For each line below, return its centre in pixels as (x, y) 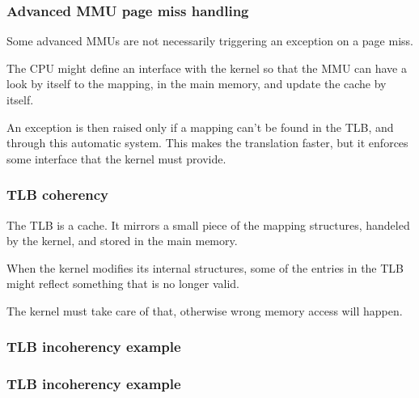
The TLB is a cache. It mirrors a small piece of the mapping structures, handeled (208, 224)
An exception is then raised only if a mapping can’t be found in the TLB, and (200, 127)
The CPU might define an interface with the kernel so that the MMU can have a (207, 68)
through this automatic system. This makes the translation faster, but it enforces (207, 143)
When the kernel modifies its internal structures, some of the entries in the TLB (205, 267)
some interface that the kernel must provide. (116, 158)
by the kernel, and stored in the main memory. (122, 241)
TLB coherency (58, 195)
